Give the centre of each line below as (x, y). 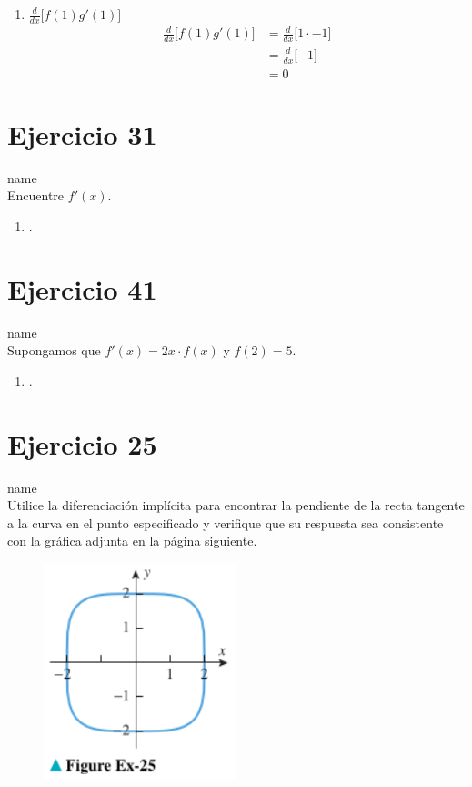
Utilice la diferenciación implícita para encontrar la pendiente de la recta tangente (236, 505)
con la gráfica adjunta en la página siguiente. (132, 541)
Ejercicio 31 (82, 133)
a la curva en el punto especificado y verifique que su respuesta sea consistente (226, 522)
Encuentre (36, 195)
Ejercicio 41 (82, 288)
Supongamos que (54, 350)
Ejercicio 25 (82, 443)
